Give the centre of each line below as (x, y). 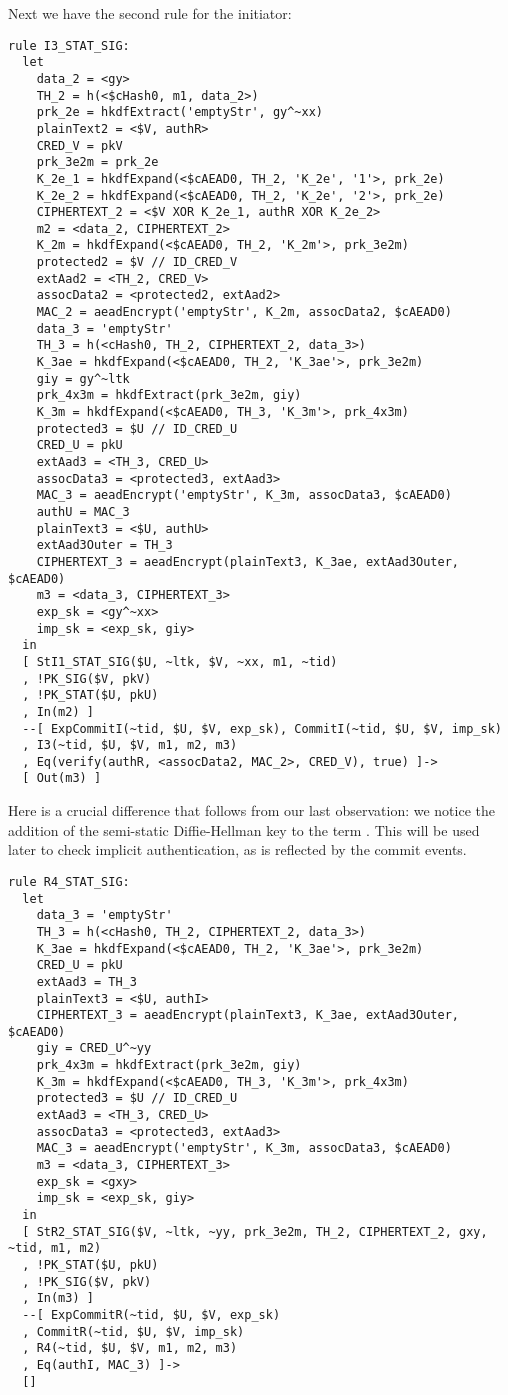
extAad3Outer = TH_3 (104, 545)
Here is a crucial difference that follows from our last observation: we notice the (251, 810)
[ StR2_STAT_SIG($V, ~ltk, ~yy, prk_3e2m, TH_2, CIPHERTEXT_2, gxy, (255, 1231)
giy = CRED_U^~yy (94, 1048)
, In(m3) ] (58, 1298)
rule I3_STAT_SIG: (69, 45)
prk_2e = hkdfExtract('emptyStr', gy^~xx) (179, 112)
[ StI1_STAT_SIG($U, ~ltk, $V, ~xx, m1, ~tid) (180, 661)
